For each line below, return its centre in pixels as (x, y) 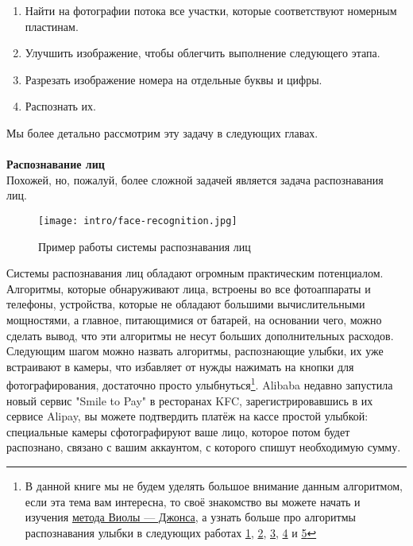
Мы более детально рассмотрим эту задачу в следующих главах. (162, 132)
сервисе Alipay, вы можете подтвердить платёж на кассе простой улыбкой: (187, 416)
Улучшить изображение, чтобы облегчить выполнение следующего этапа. (203, 53)
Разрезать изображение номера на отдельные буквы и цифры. (174, 79)
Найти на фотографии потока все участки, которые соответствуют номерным (211, 10)
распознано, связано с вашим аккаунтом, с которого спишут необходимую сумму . (204, 447)
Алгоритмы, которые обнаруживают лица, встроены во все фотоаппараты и (189, 288)
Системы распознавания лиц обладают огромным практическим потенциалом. (195, 273)
